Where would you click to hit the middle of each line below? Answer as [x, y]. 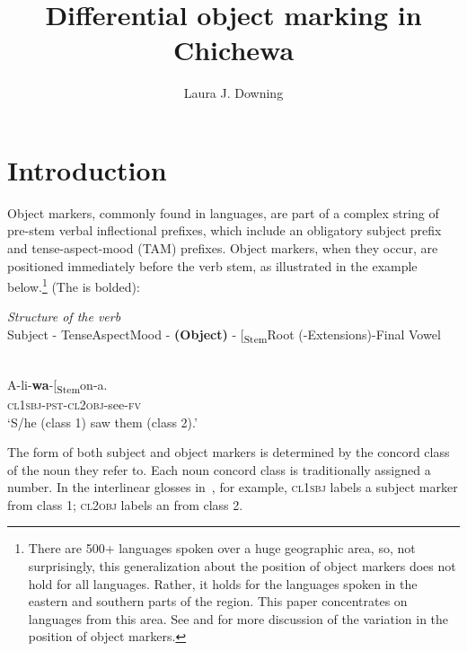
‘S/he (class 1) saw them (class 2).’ [102, 422]
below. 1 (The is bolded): [74, 285]
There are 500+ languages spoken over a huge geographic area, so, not [222, 548]
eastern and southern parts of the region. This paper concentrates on [218, 601]
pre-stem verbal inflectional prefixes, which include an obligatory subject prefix [225, 230]
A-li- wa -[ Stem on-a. [57, 385]
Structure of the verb [64, 317]
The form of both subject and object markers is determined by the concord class [229, 452]
